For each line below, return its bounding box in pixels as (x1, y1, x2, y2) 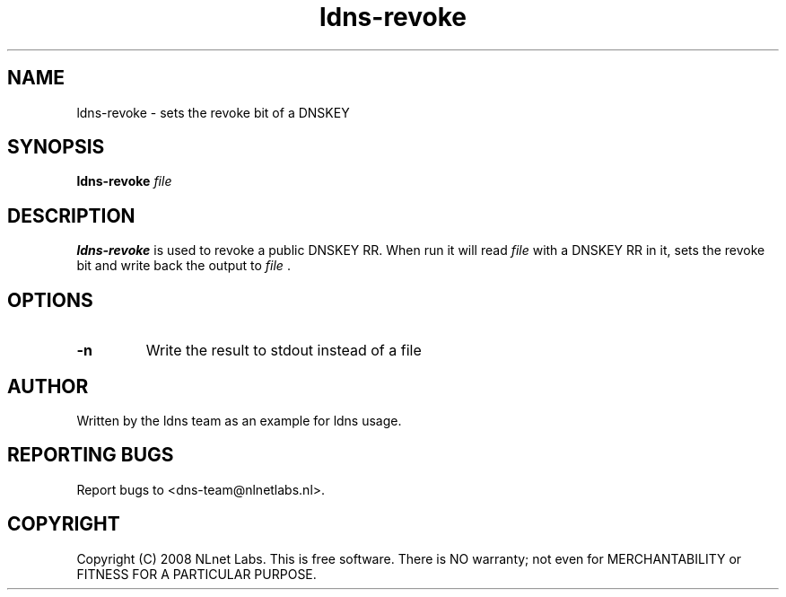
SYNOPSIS (7, 136, 105, 159)
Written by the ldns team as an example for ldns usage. (76, 412, 402, 428)
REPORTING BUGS (7, 443, 174, 467)
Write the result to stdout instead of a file (145, 341, 422, 360)
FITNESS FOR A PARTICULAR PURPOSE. (76, 566, 317, 582)
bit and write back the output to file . (76, 258, 291, 274)
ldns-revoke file (76, 173, 172, 189)
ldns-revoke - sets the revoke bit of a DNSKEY (76, 104, 350, 120)
